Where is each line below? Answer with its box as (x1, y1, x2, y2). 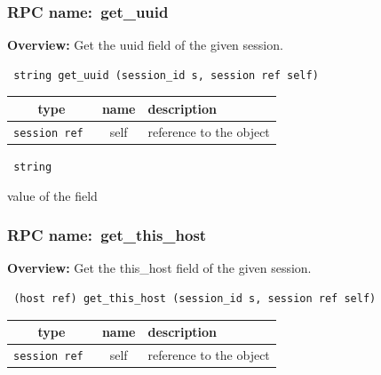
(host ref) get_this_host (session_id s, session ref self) (13, 291, 377, 305)
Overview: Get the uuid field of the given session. (7, 36, 283, 54)
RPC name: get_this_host (7, 224, 207, 246)
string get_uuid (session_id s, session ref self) (13, 68, 319, 82)
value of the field (7, 186, 98, 204)
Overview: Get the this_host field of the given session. (7, 259, 312, 277)
